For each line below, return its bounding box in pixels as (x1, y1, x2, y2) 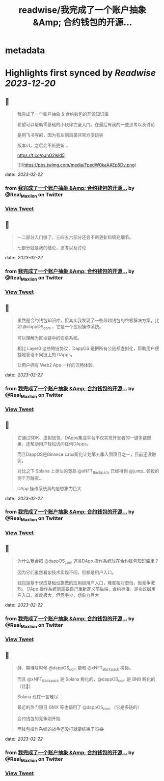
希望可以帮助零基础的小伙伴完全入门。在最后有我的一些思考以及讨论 (17, 122, 155, 128)
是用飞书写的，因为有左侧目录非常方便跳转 (17, 132, 104, 138)
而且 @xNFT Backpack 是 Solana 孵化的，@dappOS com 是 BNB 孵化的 (17, 676, 156, 683)
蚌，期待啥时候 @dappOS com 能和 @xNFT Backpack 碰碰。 (17, 665, 134, 672)
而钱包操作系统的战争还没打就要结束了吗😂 (17, 726, 105, 732)
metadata (5, 45, 45, 56)
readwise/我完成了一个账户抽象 (18, 4, 147, 16)
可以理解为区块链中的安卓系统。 (17, 335, 82, 340)
